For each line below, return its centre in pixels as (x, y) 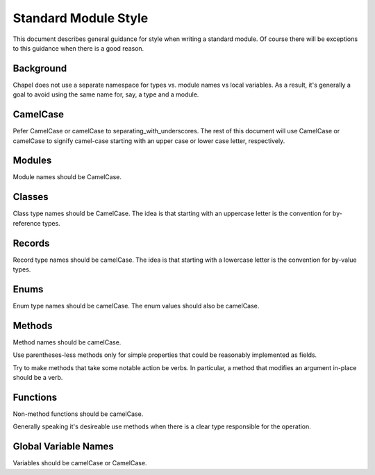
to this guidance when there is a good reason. (78, 48)
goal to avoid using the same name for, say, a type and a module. (106, 94)
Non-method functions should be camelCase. (78, 414)
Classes (31, 197)
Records (31, 243)
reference (27, 223)
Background (40, 68)
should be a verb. (38, 378)
